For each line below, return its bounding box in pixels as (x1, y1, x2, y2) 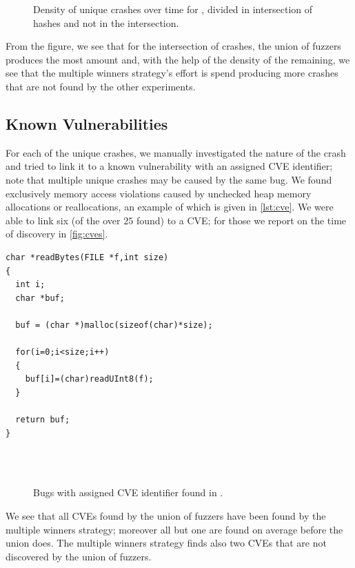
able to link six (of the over (6, 213, 121, 227)
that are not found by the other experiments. (6, 79, 196, 93)
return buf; (15, 415, 70, 425)
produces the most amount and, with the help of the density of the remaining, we (6, 52, 350, 66)
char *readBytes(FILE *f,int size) (6, 252, 169, 262)
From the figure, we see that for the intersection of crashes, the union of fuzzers (6, 39, 341, 53)
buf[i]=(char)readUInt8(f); (25, 374, 154, 384)
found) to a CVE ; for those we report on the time (136, 213, 347, 227)
